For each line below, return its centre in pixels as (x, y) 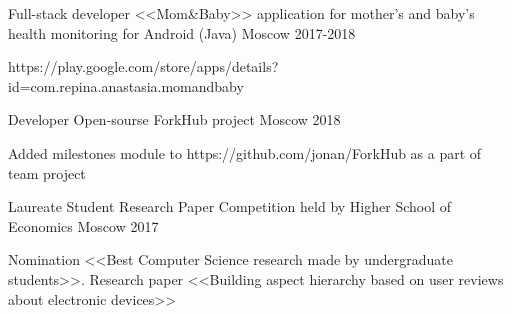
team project (47, 172)
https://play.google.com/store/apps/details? (143, 66)
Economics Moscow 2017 (83, 225)
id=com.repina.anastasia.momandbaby (126, 85)
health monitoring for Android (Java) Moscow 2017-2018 (182, 32)
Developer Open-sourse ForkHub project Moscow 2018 (174, 119)
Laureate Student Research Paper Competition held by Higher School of (230, 206)
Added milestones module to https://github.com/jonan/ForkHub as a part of (245, 152)
